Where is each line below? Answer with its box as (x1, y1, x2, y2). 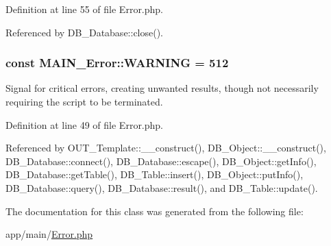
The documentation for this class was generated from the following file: (5, 204, 304, 218)
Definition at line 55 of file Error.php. (5, 2, 164, 16)
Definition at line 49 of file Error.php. (5, 117, 164, 132)
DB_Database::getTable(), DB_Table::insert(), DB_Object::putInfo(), (5, 167, 304, 182)
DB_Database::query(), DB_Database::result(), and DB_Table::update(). (5, 180, 318, 195)
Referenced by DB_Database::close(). (5, 25, 164, 39)
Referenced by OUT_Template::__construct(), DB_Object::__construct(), (5, 140, 326, 155)
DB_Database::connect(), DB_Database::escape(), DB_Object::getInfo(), (5, 153, 317, 168)
